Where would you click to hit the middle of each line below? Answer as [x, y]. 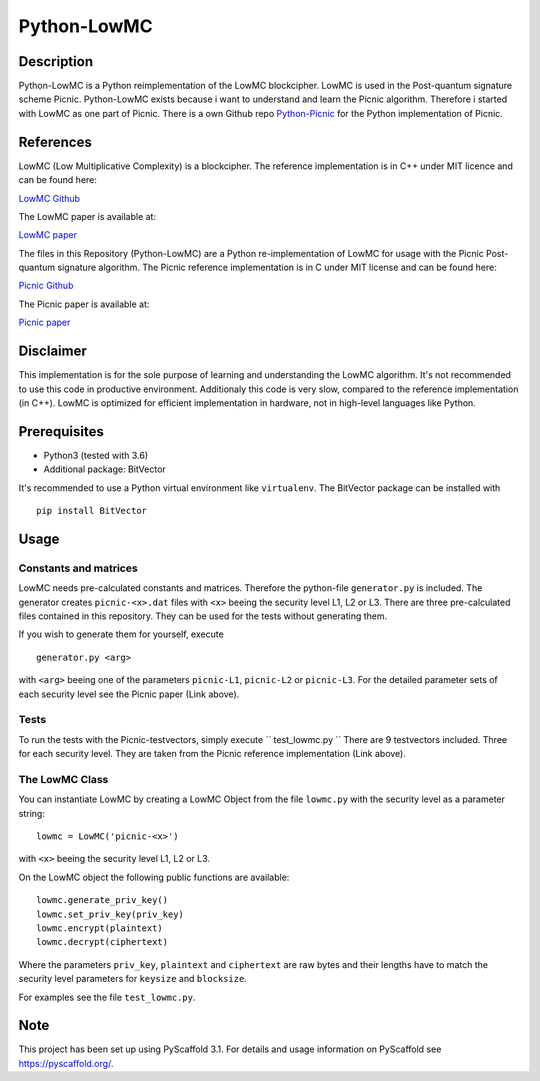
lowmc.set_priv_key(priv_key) [110, 914]
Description [56, 61]
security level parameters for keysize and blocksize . [132, 979]
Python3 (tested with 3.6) [96, 455]
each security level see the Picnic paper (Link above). [129, 694]
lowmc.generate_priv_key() [102, 900]
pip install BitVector [92, 511]
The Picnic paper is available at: [84, 304]
